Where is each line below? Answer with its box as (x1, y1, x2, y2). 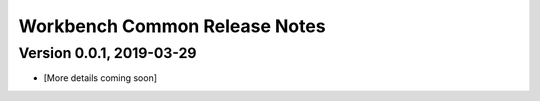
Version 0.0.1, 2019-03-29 (18, 44, 197, 62)
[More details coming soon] (43, 72, 158, 84)
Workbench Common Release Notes (18, 15, 326, 37)
